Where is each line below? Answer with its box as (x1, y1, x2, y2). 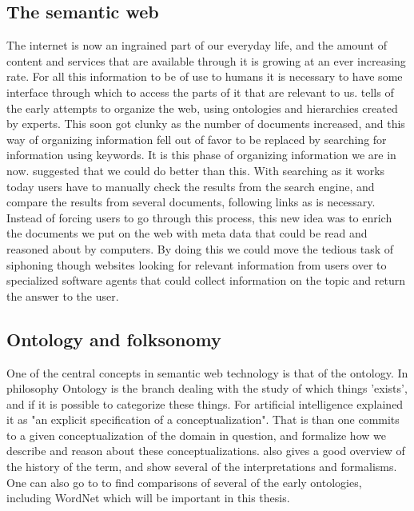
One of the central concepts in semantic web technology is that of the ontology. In (6, 364, 408, 381)
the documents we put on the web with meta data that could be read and (6, 225, 368, 242)
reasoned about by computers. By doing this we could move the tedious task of (6, 240, 394, 257)
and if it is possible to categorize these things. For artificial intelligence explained (6, 395, 404, 412)
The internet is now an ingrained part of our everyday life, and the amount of (6, 37, 387, 54)
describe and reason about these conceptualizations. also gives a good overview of (6, 442, 405, 459)
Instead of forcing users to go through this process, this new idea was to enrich (6, 209, 392, 226)
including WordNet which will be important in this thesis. (6, 489, 290, 506)
